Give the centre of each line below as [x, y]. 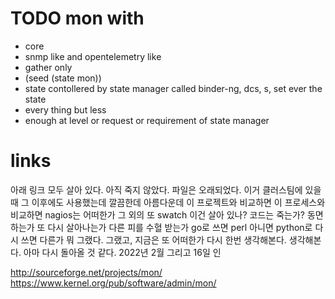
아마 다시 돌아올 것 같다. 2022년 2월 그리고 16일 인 [122, 252]
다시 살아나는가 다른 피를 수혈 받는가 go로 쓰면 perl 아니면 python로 [180, 227]
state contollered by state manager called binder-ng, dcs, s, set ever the [173, 88]
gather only [48, 67]
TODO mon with [77, 18]
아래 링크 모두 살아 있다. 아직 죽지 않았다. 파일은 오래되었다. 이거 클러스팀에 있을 [166, 189]
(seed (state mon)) [63, 78]
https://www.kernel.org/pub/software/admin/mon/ [113, 283]
